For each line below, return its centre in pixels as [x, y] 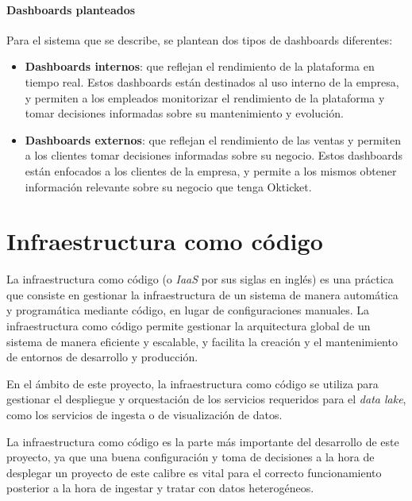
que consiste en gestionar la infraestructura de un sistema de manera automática [202, 294]
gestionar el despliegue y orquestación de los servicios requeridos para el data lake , [206, 399]
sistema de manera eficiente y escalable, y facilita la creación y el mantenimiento [202, 341]
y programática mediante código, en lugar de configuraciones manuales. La [188, 310]
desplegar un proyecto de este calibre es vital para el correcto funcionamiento [194, 472]
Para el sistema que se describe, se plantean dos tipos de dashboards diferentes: [200, 39]
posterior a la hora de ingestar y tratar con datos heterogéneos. [160, 488]
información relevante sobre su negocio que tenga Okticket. [168, 186]
